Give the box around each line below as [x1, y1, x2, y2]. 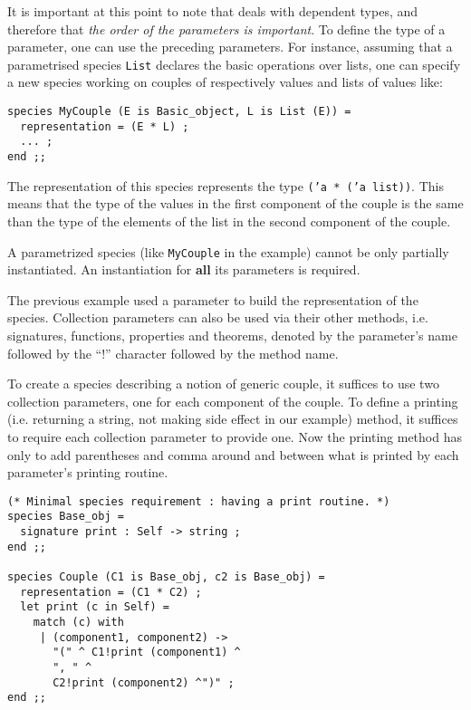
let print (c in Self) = [20, 600, 169, 614]
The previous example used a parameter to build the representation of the [7, 290, 418, 309]
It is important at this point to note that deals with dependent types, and [7, 2, 418, 20]
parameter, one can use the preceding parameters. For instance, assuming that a [7, 37, 453, 56]
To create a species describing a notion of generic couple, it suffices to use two [7, 374, 439, 393]
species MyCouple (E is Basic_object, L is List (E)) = [7, 105, 351, 119]
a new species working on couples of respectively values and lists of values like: [7, 72, 443, 91]
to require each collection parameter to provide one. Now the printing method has [7, 427, 462, 446]
